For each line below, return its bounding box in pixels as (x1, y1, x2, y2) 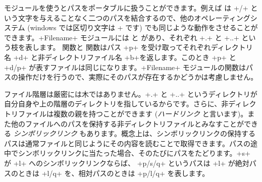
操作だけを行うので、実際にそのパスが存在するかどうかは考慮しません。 (18, 72, 258, 82)
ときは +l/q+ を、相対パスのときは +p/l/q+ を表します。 (18, 167, 209, 178)
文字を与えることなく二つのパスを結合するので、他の (18, 12, 194, 23)
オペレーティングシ (194, 12, 257, 23)
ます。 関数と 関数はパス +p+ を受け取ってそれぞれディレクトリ (39, 42, 253, 52)
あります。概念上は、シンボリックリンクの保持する (86, 128, 255, 139)
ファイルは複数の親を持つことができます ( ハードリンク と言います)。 (18, 108, 248, 118)
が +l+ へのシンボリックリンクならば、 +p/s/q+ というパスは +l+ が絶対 (4, 157, 249, 168)
